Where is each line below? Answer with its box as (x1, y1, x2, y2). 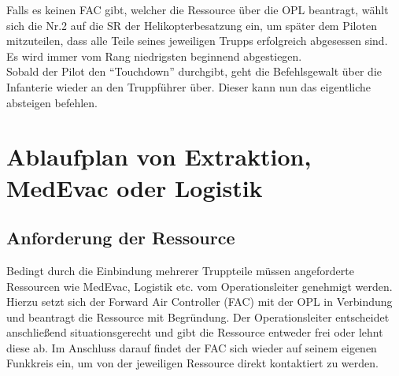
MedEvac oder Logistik (6, 171, 263, 203)
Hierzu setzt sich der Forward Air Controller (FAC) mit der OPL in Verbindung (6, 293, 393, 310)
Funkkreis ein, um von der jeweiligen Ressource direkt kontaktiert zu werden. (6, 355, 379, 371)
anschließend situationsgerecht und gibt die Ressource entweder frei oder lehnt (6, 324, 383, 341)
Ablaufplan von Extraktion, (6, 140, 312, 173)
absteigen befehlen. (6, 94, 98, 110)
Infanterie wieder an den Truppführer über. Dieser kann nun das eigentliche (6, 78, 371, 95)
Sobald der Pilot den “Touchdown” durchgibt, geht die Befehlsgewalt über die (6, 63, 382, 80)
